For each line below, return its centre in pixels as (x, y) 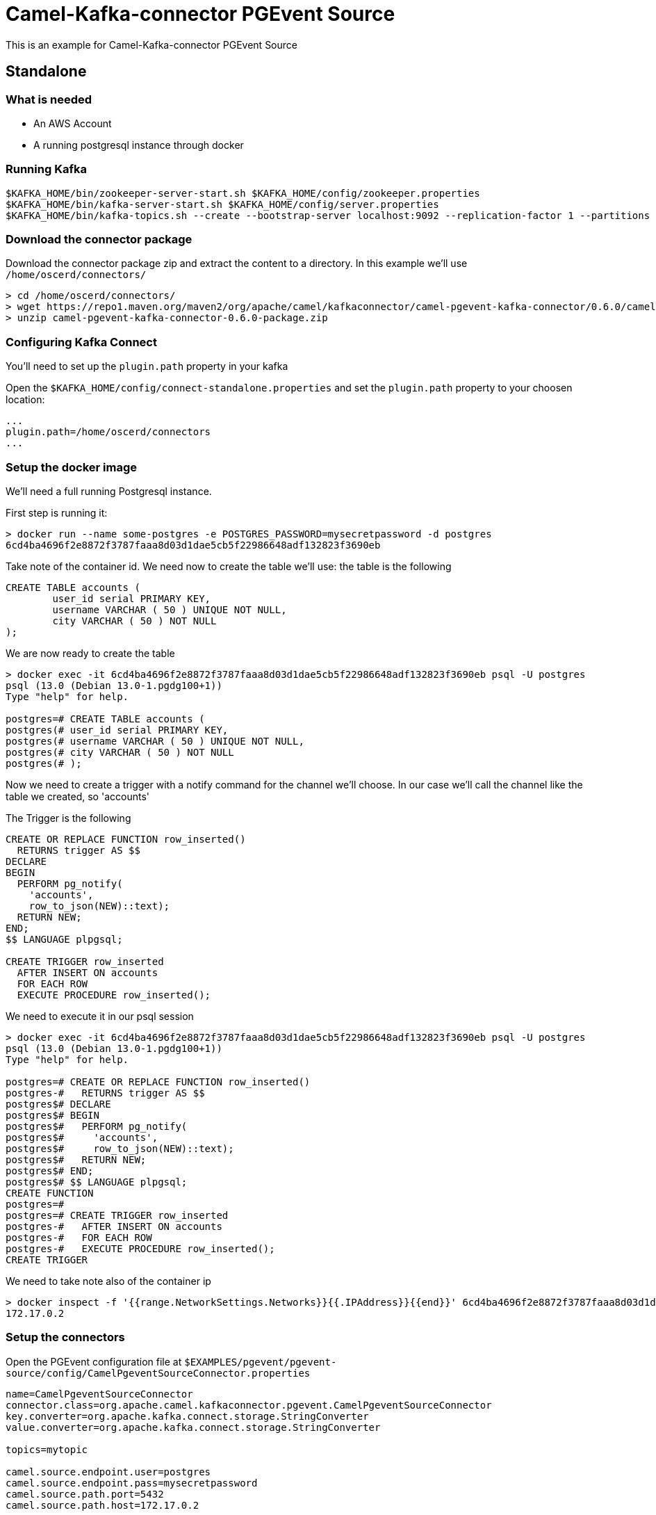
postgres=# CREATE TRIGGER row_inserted (117, 1215)
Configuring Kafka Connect (81, 342)
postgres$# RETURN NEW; (76, 1159)
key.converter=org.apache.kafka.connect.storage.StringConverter (187, 1416)
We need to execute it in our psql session (100, 1016)
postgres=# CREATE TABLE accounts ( (105, 719)
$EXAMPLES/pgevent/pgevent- (261, 1362)
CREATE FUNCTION (50, 1193)
